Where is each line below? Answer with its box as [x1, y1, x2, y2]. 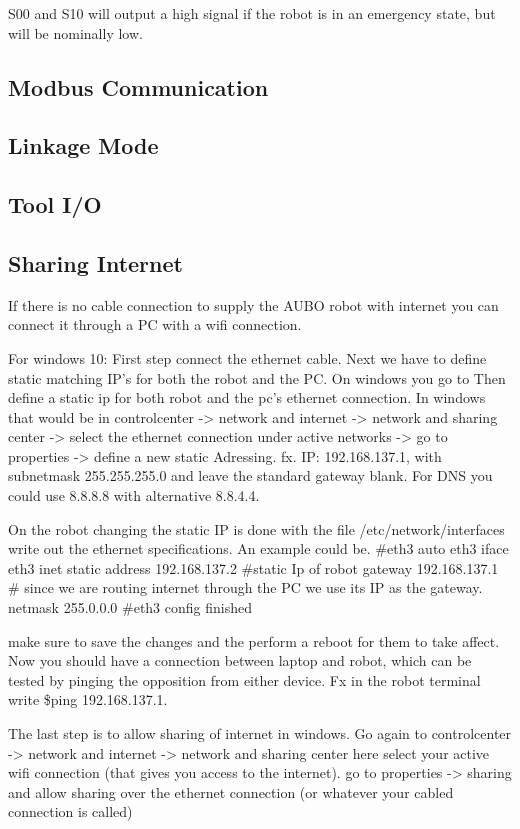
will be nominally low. [8, 22, 143, 43]
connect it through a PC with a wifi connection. [8, 314, 302, 335]
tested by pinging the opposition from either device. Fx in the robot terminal [8, 669, 481, 690]
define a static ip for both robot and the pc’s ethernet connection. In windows [8, 387, 486, 408]
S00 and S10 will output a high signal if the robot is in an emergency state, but [8, 3, 496, 23]
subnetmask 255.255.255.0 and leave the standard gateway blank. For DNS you [8, 465, 493, 486]
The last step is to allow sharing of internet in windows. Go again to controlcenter [8, 723, 512, 744]
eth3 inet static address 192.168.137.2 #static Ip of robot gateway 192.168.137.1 [8, 557, 499, 578]
